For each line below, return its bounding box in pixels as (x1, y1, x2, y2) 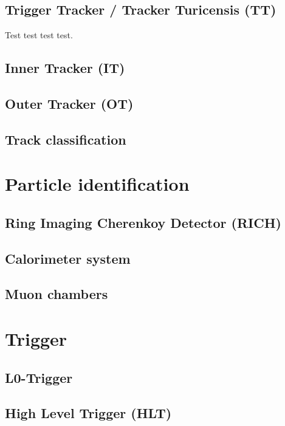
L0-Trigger (5, 368, 73, 386)
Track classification (5, 129, 126, 148)
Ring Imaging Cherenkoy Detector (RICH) (5, 213, 281, 232)
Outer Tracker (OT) (5, 94, 134, 112)
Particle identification (5, 171, 190, 196)
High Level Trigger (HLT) (5, 404, 172, 422)
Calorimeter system (5, 249, 131, 267)
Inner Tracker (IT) (5, 58, 125, 77)
